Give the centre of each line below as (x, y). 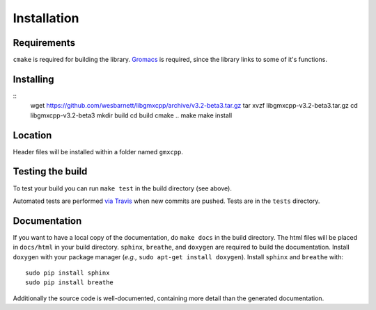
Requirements (44, 43)
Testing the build (50, 171)
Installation (46, 18)
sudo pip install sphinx (68, 273)
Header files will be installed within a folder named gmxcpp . (98, 152)
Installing (34, 79)
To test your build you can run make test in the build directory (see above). (123, 188)
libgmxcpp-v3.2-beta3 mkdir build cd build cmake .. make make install (131, 115)
